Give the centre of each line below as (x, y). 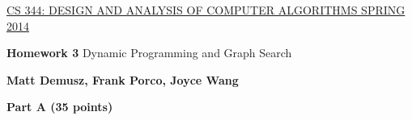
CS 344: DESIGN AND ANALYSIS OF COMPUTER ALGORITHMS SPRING (206, 10)
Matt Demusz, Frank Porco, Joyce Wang (123, 79)
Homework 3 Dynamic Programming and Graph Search (149, 53)
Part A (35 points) (60, 107)
